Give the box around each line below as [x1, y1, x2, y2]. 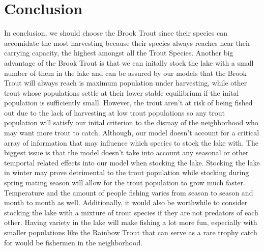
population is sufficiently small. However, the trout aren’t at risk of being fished [4, 97, 253, 108]
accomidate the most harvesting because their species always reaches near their [4, 37, 251, 48]
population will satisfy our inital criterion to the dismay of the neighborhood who [4, 117, 258, 128]
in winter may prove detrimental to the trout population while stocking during [4, 167, 249, 178]
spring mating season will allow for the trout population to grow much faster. [4, 177, 245, 188]
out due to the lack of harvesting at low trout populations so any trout [4, 107, 225, 118]
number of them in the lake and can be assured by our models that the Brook [4, 67, 247, 78]
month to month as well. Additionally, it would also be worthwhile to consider [4, 197, 248, 208]
